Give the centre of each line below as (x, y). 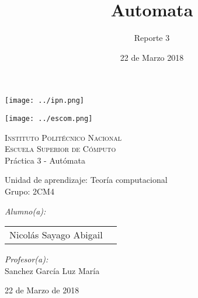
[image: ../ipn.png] (45, 101)
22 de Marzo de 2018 (42, 290)
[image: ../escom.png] (49, 118)
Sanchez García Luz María (52, 270)
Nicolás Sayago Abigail (56, 235)
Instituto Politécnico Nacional (63, 137)
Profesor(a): (27, 259)
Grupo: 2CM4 (29, 191)
